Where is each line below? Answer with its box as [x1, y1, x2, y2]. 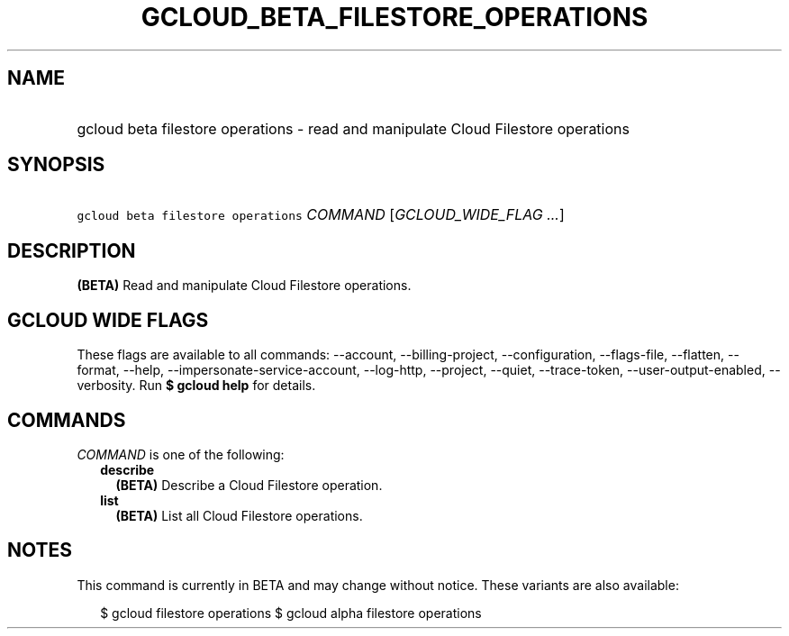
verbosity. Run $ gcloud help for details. [77, 377, 316, 394]
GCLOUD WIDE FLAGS [7, 308, 209, 332]
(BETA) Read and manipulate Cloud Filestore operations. [77, 277, 412, 294]
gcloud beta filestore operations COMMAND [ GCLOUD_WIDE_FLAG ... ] [77, 205, 565, 224]
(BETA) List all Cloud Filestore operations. [115, 507, 363, 523]
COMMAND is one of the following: [77, 446, 285, 462]
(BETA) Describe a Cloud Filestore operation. [115, 477, 383, 493]
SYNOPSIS [7, 153, 105, 177]
